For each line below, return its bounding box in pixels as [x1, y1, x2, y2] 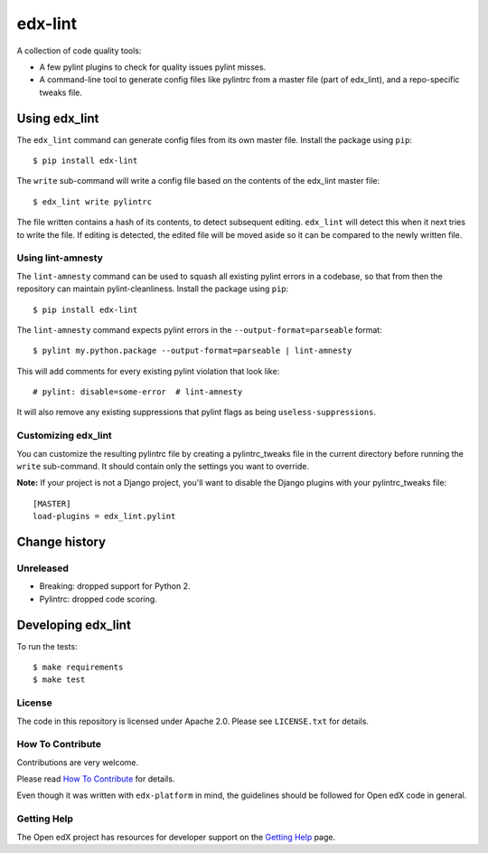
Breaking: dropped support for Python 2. [39, 581, 191, 592]
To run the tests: [16, 640, 78, 651]
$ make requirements [33, 662, 124, 672]
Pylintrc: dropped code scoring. [39, 593, 157, 604]
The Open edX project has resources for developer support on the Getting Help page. [16, 831, 336, 842]
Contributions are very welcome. [16, 756, 139, 768]
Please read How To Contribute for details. [16, 773, 175, 784]
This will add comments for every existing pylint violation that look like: [16, 365, 280, 376]
